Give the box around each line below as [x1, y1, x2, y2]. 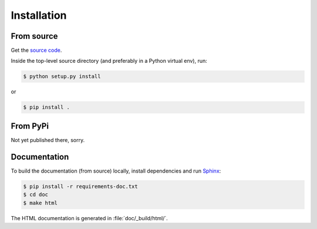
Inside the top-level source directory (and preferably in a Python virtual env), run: [11, 58, 208, 65]
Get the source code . [11, 47, 62, 54]
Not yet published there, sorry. [11, 136, 85, 143]
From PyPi [11, 121, 49, 131]
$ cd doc [23, 191, 49, 198]
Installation [11, 9, 67, 22]
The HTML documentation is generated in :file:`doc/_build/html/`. [11, 214, 168, 221]
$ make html [23, 200, 58, 206]
